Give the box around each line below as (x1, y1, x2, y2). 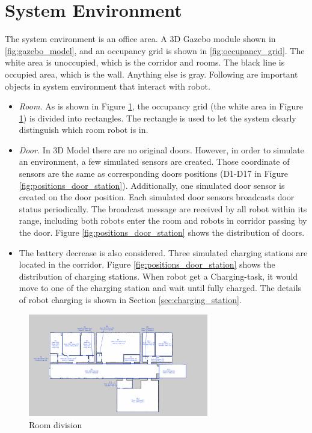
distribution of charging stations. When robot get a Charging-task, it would (19, 269, 298, 282)
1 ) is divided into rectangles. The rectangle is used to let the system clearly (19, 111, 296, 124)
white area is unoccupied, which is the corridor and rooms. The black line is (5, 56, 285, 69)
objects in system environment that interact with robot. (5, 79, 210, 92)
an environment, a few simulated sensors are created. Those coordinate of (19, 155, 290, 168)
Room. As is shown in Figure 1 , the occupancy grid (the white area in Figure (19, 100, 303, 112)
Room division (29, 419, 82, 431)
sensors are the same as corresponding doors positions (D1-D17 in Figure (19, 167, 288, 180)
